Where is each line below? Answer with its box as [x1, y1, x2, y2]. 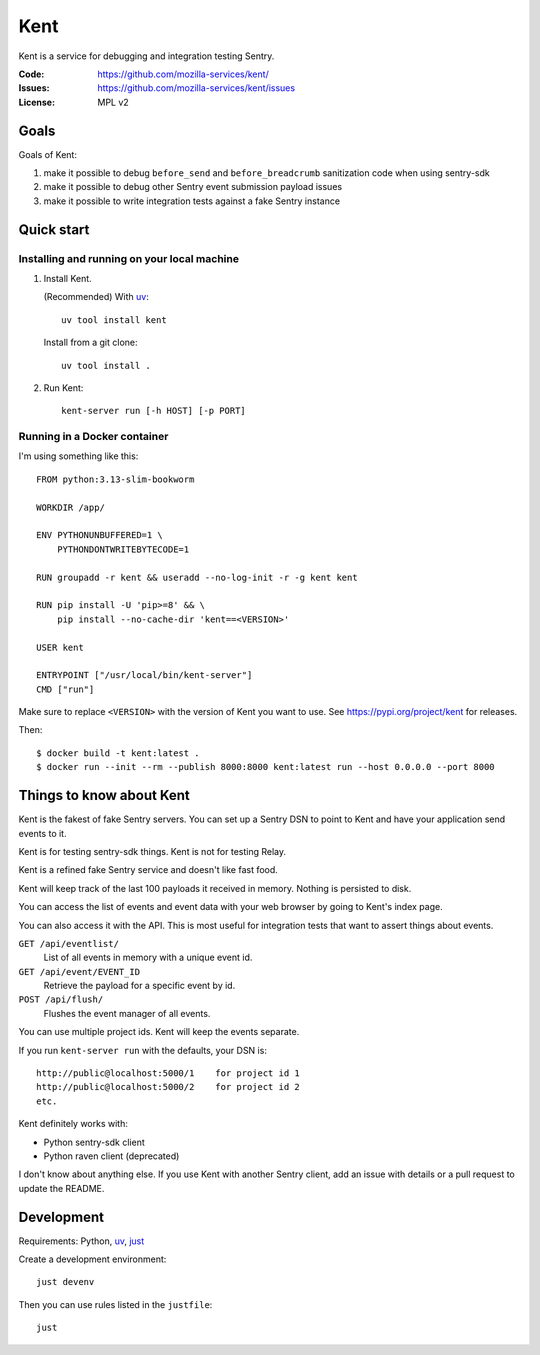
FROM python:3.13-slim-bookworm [36, 473, 195, 485]
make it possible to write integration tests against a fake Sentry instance [43, 195, 340, 207]
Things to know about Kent [18, 787, 190, 804]
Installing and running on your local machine [18, 251, 240, 265]
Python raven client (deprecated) [43, 1150, 180, 1162]
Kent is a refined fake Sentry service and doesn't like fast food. [18, 864, 279, 876]
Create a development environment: [18, 1253, 167, 1265]
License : [18, 96, 55, 108]
